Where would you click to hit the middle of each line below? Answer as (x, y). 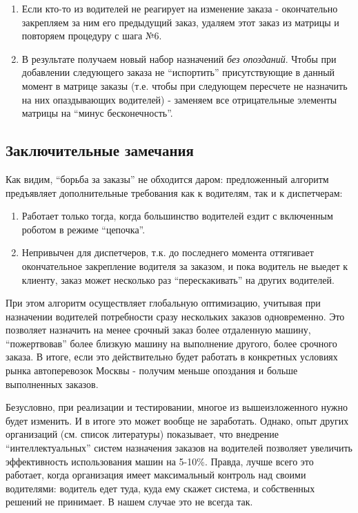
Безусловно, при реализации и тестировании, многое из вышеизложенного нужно (177, 407)
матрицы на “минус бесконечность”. (97, 113)
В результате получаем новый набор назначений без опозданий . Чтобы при (179, 58)
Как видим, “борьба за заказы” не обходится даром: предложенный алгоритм (167, 178)
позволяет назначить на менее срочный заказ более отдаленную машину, (158, 330)
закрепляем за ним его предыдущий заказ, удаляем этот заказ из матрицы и (180, 22)
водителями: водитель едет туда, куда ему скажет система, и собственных (160, 488)
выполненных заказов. (52, 384)
